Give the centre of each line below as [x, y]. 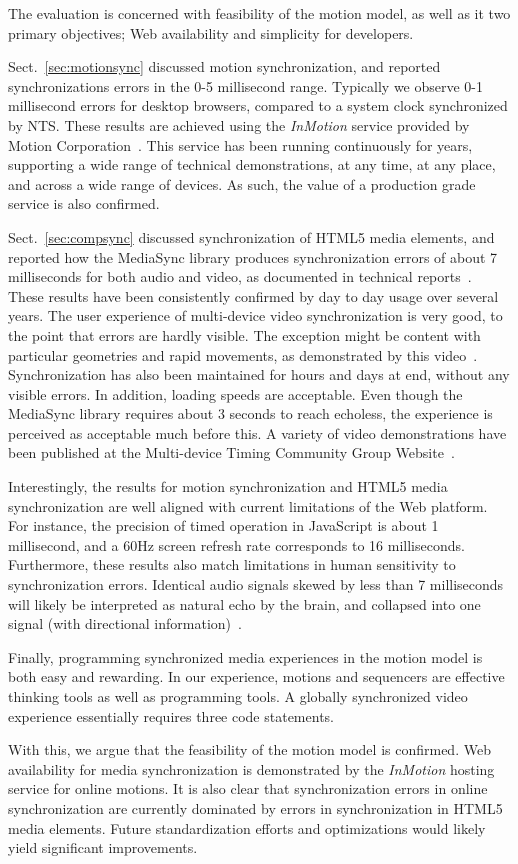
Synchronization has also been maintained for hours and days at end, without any [259, 374]
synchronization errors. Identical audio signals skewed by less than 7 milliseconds [256, 584]
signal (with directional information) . [125, 623]
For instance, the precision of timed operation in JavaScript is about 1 [223, 525]
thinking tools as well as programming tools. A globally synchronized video [238, 696]
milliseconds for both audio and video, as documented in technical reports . [240, 276]
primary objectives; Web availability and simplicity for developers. [211, 32]
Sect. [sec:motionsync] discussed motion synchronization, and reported [224, 66]
